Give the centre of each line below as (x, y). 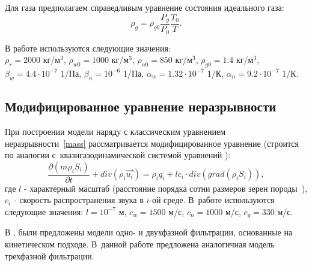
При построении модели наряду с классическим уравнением (115, 131)
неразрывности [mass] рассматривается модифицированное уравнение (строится (152, 143)
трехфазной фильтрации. (50, 256)
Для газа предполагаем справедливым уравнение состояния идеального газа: (145, 7)
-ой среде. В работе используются (212, 200)
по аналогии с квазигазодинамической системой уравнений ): (118, 155)
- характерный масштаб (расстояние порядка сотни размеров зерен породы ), (166, 188)
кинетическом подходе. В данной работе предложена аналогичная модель (140, 244)
